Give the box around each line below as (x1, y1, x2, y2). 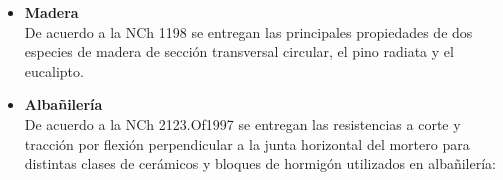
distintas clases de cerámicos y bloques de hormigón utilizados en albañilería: (24, 153, 496, 174)
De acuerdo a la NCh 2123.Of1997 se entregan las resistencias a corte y (24, 113, 461, 134)
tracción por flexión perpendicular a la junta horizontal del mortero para (24, 133, 470, 154)
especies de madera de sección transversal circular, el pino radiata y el (24, 41, 454, 62)
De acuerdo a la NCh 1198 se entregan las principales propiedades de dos (24, 21, 473, 42)
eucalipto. (24, 60, 84, 81)
